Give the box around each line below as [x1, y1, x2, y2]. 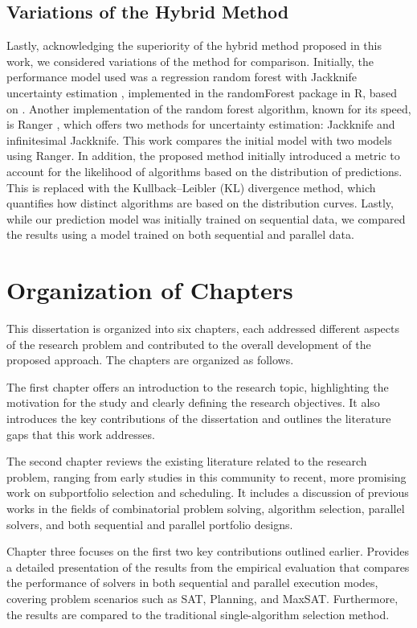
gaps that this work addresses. [6, 425, 155, 442]
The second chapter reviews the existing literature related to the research [6, 453, 367, 470]
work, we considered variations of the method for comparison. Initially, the [6, 52, 374, 69]
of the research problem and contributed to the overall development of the [6, 335, 371, 352]
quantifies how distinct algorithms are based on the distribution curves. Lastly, [6, 195, 394, 211]
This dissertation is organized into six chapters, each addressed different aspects [6, 320, 399, 337]
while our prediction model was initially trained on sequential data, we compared [6, 210, 406, 227]
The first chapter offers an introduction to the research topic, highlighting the [6, 378, 389, 395]
